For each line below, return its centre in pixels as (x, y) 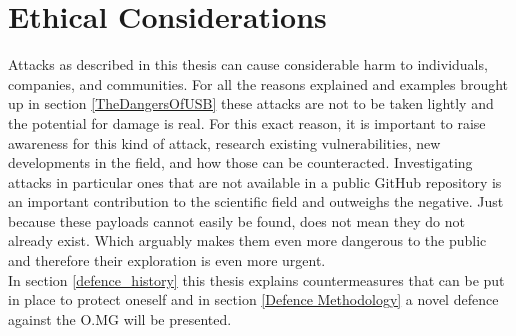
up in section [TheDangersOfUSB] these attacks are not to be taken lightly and (251, 103)
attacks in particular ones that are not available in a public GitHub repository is (255, 181)
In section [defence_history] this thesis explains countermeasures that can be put (256, 279)
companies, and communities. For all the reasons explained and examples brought (258, 83)
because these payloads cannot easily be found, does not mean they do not (236, 220)
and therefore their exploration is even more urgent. (167, 260)
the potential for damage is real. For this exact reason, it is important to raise (247, 122)
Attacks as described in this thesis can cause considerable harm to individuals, (248, 64)
